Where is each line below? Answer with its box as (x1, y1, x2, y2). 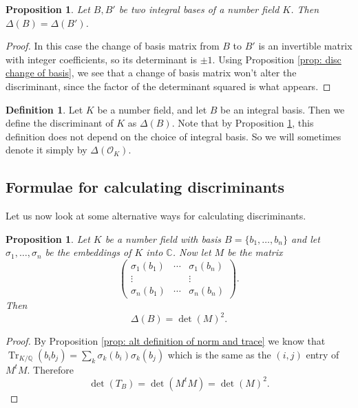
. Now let (172, 245, 211, 259)
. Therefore (27, 362, 74, 376)
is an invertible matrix (258, 39, 352, 53)
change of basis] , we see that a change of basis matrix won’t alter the (6, 65, 297, 80)
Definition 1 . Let (6, 102, 83, 116)
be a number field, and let (97, 102, 207, 116)
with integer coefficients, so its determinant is (6, 52, 198, 66)
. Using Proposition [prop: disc (212, 52, 341, 66)
